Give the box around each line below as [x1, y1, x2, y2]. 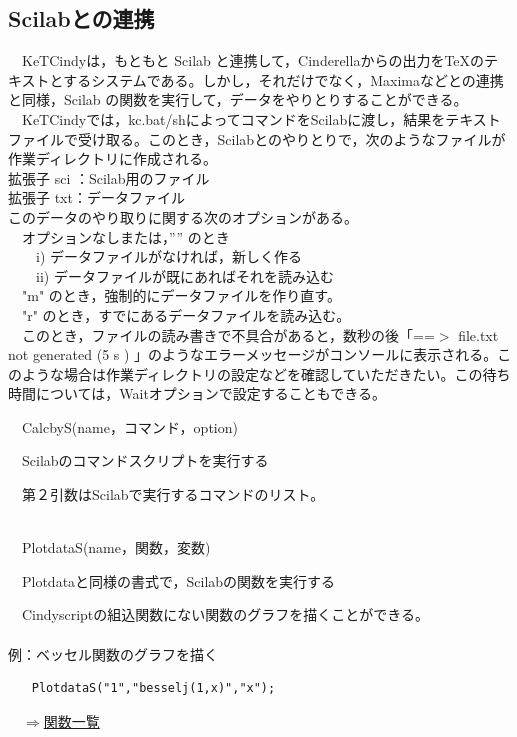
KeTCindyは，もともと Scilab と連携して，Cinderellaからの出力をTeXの [21, 50, 485, 71]
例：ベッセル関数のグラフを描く [8, 643, 218, 664]
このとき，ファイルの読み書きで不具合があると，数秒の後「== [21, 324, 435, 345]
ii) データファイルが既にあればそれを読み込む [35, 265, 334, 286]
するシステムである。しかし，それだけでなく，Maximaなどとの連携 [63, 69, 504, 90]
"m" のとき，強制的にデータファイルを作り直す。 [21, 285, 341, 306]
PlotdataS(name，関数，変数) [21, 537, 211, 558]
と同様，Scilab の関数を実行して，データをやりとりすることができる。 [8, 89, 468, 110]
